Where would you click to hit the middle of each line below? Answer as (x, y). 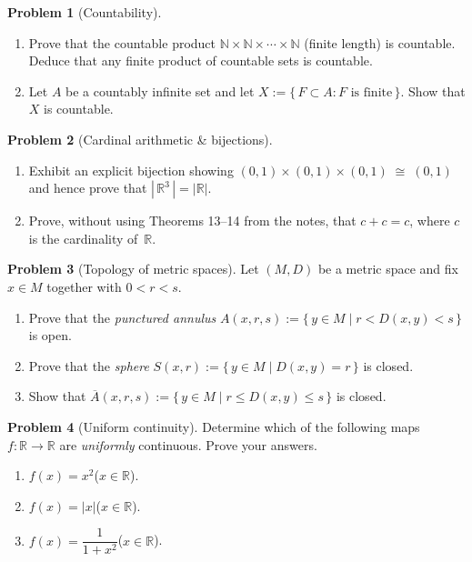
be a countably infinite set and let (160, 90)
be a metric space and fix (388, 269)
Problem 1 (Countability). (85, 12)
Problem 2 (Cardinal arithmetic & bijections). (140, 139)
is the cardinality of (83, 238)
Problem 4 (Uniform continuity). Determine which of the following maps (214, 426)
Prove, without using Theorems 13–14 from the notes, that (192, 221)
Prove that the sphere (89, 365)
